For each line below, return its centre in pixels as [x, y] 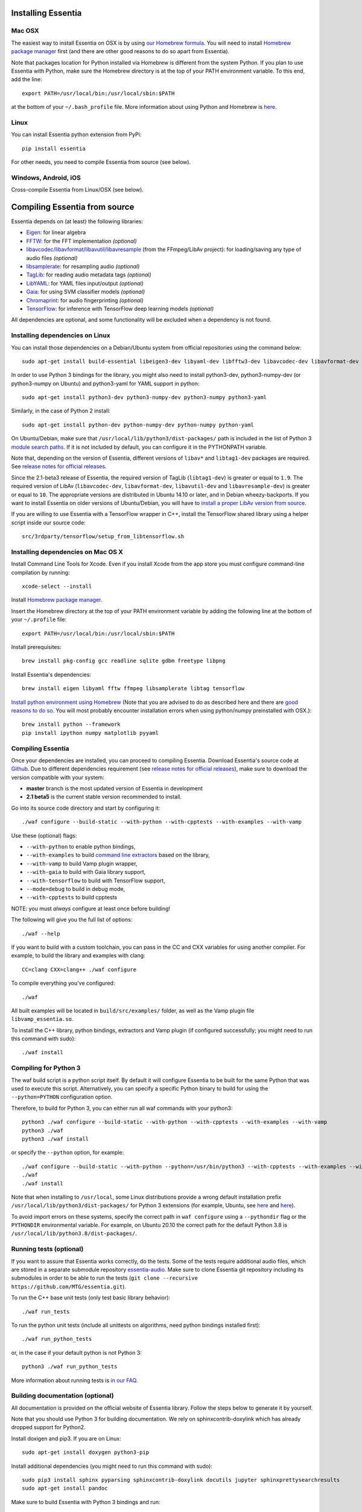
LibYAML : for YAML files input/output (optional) [85, 283]
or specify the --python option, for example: [68, 1153]
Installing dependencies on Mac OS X [67, 552]
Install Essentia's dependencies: [51, 674]
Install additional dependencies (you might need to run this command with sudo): [112, 1466]
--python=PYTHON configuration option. [62, 1097]
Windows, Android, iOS [46, 177]
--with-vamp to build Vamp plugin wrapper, [82, 863]
